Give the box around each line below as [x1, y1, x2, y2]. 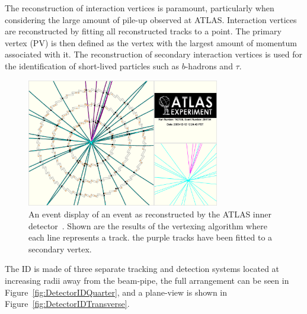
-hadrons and [185, 59, 233, 72]
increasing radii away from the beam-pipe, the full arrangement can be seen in [5, 274, 289, 286]
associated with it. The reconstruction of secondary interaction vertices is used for [5, 48, 303, 60]
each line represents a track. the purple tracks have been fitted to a [28, 231, 273, 243]
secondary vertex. [28, 242, 92, 255]
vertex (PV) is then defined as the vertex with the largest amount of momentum [5, 36, 297, 49]
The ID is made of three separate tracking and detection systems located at [5, 262, 280, 275]
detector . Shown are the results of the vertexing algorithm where [28, 219, 267, 232]
